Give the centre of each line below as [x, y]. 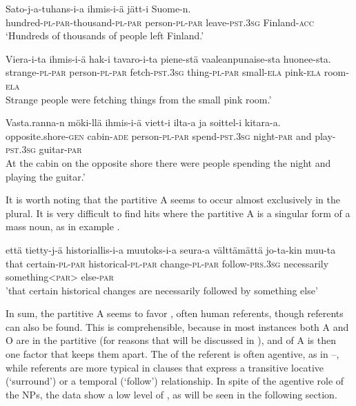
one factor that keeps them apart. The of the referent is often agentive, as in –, [172, 354]
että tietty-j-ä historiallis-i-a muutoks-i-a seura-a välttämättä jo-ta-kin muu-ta [171, 249]
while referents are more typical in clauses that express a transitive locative [165, 367]
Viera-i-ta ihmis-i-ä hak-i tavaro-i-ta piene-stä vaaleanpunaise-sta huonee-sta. [168, 58]
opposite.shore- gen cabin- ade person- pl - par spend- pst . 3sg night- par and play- [171, 135]
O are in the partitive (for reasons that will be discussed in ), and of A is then [171, 340]
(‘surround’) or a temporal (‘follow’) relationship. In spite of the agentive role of [175, 381]
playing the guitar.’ [46, 176]
